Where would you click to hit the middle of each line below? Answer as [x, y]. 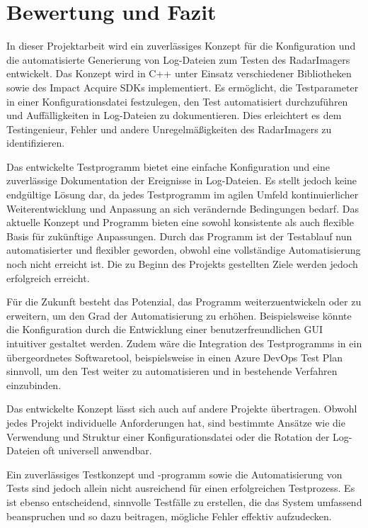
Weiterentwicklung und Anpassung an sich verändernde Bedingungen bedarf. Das [183, 208]
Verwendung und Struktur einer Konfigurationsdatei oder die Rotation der [168, 436]
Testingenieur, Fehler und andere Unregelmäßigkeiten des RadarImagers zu [169, 129]
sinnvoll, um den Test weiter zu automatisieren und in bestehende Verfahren [172, 371]
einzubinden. [34, 384]
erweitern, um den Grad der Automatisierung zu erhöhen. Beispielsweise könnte [179, 315]
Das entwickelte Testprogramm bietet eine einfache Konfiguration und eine [168, 166]
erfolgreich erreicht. [48, 277]
